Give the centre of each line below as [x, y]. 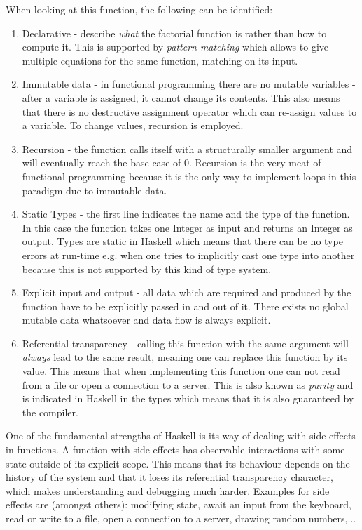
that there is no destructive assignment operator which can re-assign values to [189, 111]
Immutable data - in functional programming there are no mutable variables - [189, 84]
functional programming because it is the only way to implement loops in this [189, 176]
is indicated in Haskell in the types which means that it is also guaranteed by [188, 398]
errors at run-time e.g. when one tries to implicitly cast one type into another [188, 254]
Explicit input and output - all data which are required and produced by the [187, 292]
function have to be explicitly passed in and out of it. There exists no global [185, 306]
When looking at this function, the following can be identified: [139, 9]
